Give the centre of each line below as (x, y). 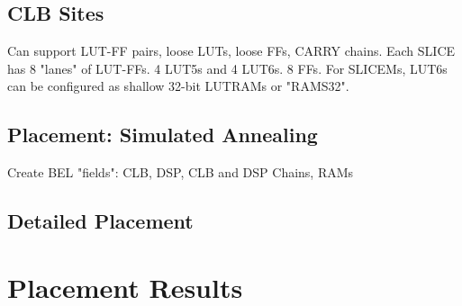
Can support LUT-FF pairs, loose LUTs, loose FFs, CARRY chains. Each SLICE (231, 51)
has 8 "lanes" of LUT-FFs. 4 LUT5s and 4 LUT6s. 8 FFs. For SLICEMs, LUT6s (227, 68)
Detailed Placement (100, 221)
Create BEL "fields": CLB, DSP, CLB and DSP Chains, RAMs (181, 172)
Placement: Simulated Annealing (163, 135)
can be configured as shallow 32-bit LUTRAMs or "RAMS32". (178, 86)
